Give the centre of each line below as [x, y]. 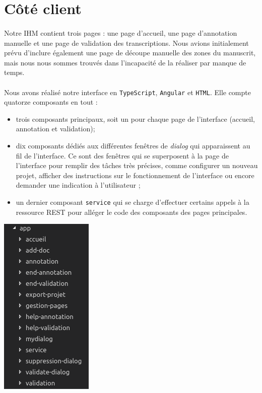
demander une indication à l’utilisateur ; [78, 185]
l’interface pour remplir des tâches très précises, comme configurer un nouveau [137, 165]
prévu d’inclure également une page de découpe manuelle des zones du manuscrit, [130, 53]
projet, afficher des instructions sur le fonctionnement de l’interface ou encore [135, 175]
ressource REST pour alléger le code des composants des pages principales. [132, 212]
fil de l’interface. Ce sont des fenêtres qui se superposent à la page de [122, 155]
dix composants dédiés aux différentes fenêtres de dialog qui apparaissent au [133, 145]
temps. [14, 72]
